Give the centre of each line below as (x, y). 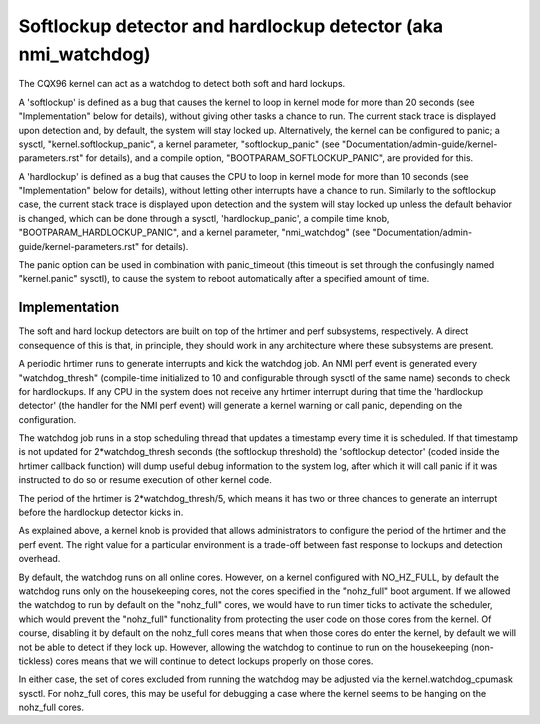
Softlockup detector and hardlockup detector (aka (231, 26)
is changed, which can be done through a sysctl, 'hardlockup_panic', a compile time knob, (204, 218)
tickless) (36, 661)
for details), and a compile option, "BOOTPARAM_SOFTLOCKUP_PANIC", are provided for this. (279, 158)
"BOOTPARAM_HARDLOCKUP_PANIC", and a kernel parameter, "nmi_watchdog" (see (194, 232)
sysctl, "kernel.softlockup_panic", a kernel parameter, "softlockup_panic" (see (179, 144)
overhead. (39, 559)
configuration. (47, 419)
